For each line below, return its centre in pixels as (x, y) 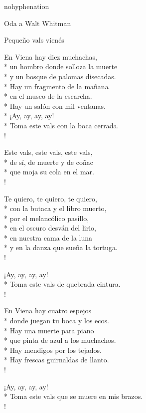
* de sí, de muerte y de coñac (49, 162)
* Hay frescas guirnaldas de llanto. (57, 360)
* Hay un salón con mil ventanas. (55, 106)
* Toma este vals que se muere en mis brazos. (73, 396)
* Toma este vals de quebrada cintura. (62, 284)
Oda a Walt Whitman (38, 23)
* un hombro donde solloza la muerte (61, 66)
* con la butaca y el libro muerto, (55, 208)
